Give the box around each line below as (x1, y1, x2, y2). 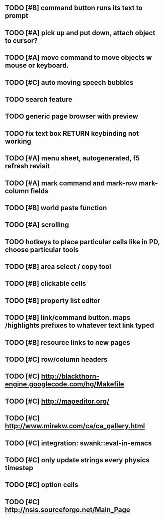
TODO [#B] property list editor (5, 296, 101, 305)
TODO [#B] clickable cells (5, 279, 86, 288)
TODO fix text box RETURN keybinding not (5, 129, 139, 138)
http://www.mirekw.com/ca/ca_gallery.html (5, 422, 145, 430)
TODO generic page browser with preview (5, 112, 138, 121)
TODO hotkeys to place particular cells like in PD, (5, 237, 160, 246)
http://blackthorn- (41, 372, 100, 381)
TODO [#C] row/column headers (5, 355, 108, 364)
